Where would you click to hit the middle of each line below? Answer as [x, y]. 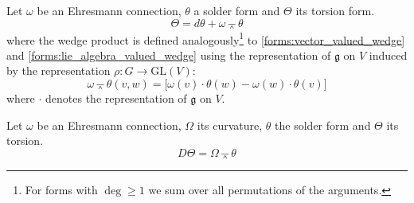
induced [388, 55]
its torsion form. [335, 10]
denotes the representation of [116, 98]
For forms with [61, 189]
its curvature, [230, 125]
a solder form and [237, 10]
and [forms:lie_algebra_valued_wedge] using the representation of [169, 55]
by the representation [59, 70]
